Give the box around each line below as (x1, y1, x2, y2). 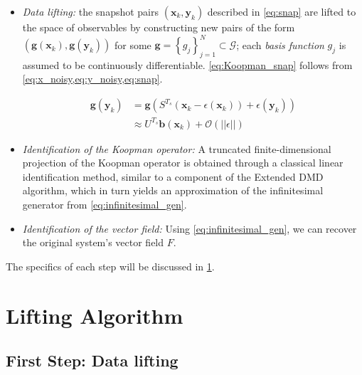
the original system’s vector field (22, 235, 164, 250)
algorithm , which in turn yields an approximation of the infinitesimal (22, 183, 324, 198)
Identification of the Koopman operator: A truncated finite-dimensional (22, 141, 331, 156)
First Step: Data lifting (6, 349, 179, 371)
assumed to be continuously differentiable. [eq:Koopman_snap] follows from (22, 57, 353, 72)
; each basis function (236, 37, 324, 52)
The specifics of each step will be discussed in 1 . (6, 258, 215, 273)
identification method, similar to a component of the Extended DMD (22, 169, 324, 184)
